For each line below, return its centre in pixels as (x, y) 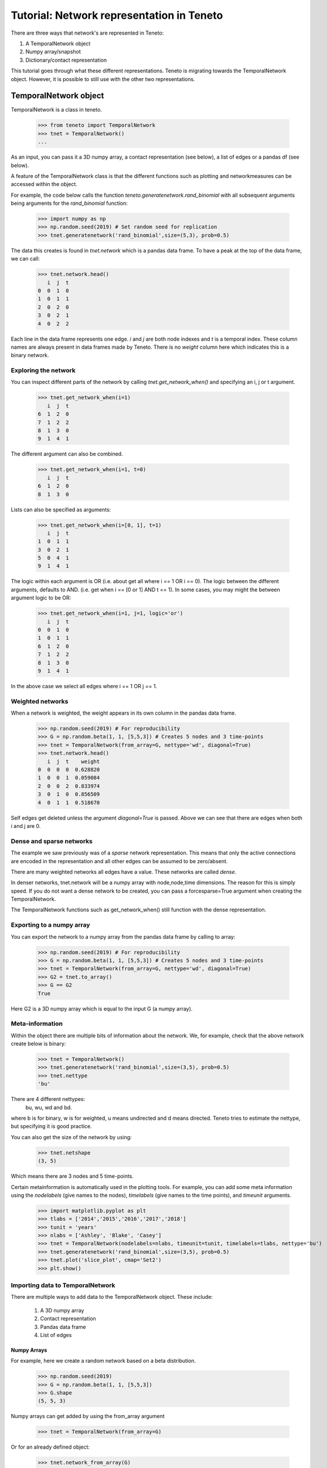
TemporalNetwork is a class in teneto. (57, 110)
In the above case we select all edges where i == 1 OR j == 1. (84, 686)
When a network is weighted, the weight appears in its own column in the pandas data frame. (124, 713)
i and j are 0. (26, 826)
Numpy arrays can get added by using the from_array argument (88, 1416)
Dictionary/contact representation (66, 60)
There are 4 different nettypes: (48, 1099)
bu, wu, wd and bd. (49, 1107)
